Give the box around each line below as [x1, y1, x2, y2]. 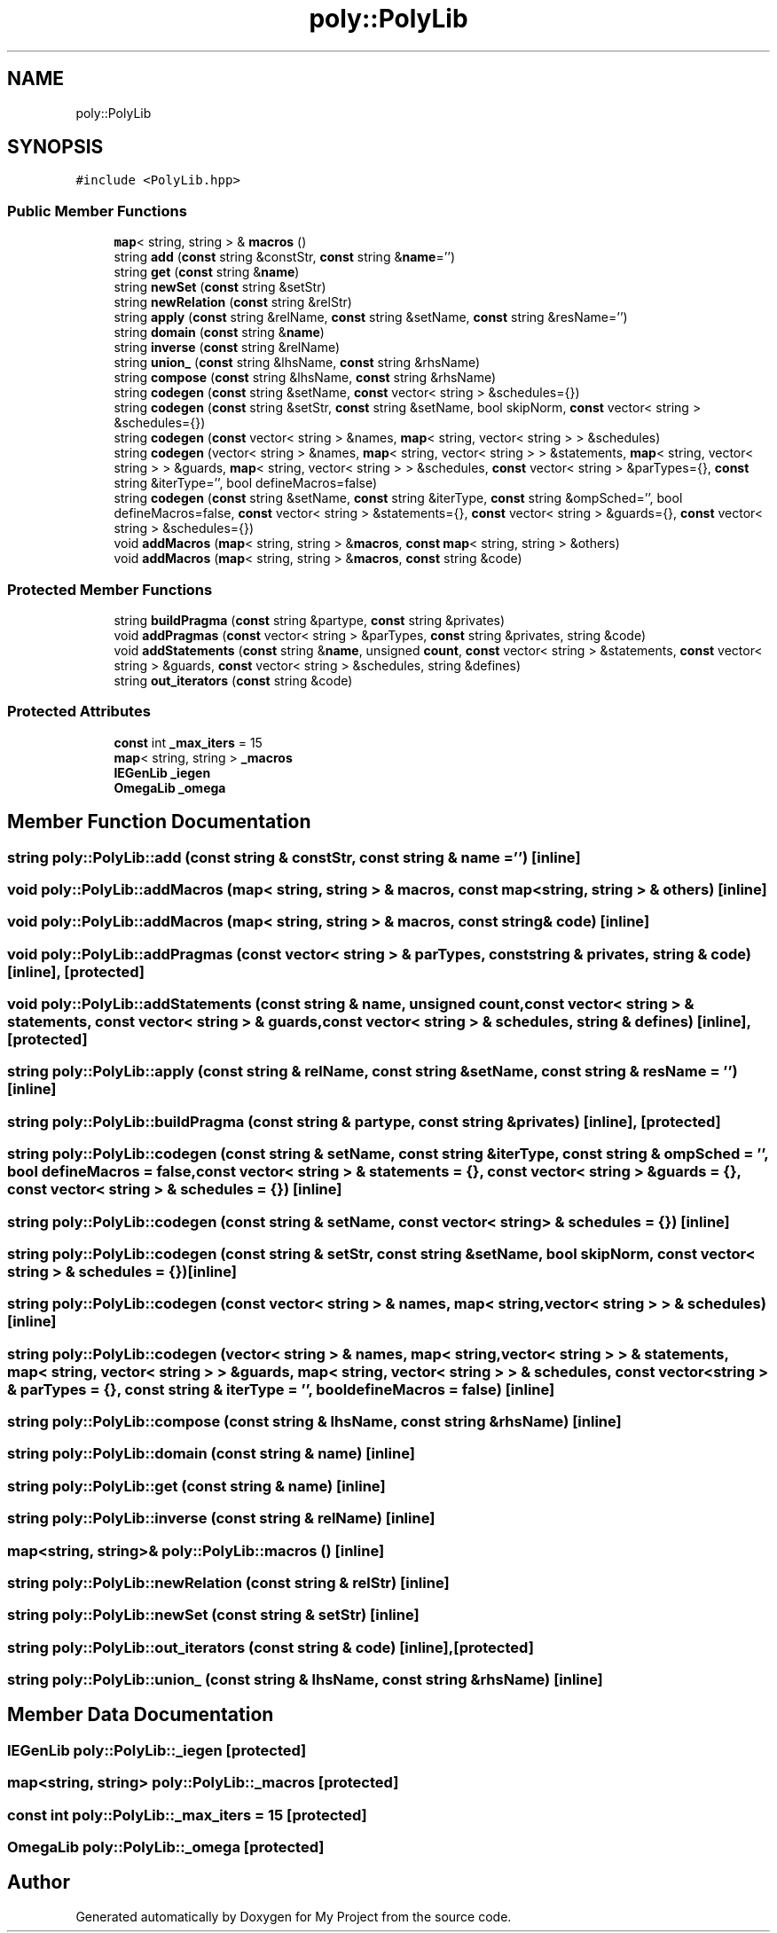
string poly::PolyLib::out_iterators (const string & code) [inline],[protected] [7, 1638, 534, 1656]
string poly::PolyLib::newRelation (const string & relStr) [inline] [7, 1573, 450, 1592]
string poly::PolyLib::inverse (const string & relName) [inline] [7, 1509, 436, 1528]
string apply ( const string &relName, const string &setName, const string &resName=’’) [114, 309, 628, 325]
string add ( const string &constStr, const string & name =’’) [114, 249, 456, 265]
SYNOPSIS [7, 136, 104, 159]
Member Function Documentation [7, 810, 311, 833]
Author [7, 1871, 70, 1894]
